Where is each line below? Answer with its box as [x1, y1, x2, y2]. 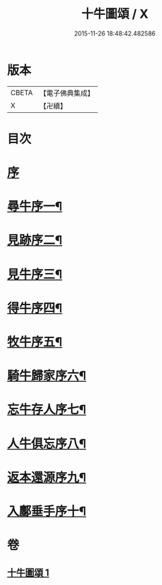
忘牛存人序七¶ [7, 402, 87, 417]
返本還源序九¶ [7, 469, 87, 485]
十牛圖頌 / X [81, 6, 149, 22]
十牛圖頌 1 [7, 567, 50, 578]
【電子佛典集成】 [39, 88, 94, 98]
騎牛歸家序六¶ [7, 368, 87, 384]
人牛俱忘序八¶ [7, 436, 87, 452]
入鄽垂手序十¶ [7, 504, 87, 519]
